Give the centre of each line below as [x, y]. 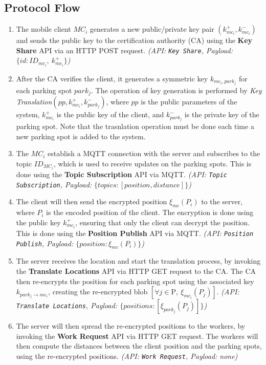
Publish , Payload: [45, 243]
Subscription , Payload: [54, 184]
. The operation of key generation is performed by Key [176, 90]
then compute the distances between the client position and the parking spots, [139, 346]
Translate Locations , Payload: [67, 305]
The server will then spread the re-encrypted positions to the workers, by [131, 326]
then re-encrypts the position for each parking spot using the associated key [135, 281]
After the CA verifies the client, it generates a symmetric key [112, 78]
